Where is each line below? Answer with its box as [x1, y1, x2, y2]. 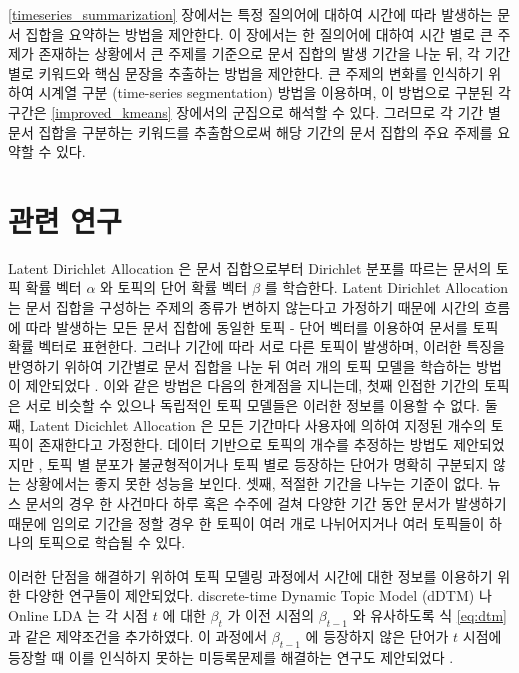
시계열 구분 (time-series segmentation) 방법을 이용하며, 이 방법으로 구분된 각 [38, 82, 511, 103]
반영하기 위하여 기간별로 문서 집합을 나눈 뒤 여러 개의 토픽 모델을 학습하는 [8, 355, 472, 376]
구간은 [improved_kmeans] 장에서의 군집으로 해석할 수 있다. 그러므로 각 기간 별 [8, 101, 501, 122]
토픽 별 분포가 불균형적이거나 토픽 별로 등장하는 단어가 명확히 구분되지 [46, 453, 489, 474]
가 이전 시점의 [227, 604, 315, 625]
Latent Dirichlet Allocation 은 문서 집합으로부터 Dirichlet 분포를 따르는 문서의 [8, 257, 492, 278]
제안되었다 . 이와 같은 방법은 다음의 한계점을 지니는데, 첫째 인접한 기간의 [25, 375, 480, 396]
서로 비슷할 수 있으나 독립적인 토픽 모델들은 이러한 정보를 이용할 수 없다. [25, 395, 480, 416]
